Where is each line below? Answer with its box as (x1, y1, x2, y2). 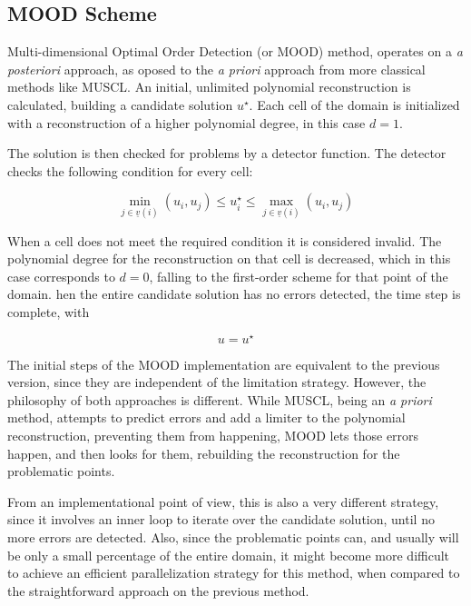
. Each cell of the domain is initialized (249, 94, 460, 114)
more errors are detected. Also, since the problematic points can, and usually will (7, 527, 459, 546)
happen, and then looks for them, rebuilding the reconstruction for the (7, 443, 400, 462)
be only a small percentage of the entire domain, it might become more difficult (7, 545, 450, 564)
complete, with (7, 302, 90, 321)
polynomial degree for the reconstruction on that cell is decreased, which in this (7, 249, 451, 268)
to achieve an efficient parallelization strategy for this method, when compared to (7, 563, 460, 582)
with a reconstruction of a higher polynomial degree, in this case (7, 113, 366, 132)
